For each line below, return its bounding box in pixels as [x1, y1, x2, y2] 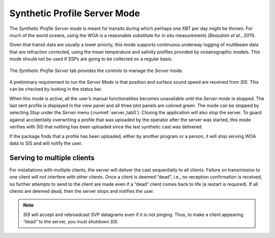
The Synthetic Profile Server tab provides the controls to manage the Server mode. [9, 67, 183, 74]
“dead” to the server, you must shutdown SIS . [23, 219, 119, 225]
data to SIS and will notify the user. [9, 140, 82, 147]
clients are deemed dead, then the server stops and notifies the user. [9, 188, 154, 194]
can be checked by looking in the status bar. [9, 86, 103, 92]
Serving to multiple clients [9, 153, 95, 162]
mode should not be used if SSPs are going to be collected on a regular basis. [9, 56, 173, 62]
